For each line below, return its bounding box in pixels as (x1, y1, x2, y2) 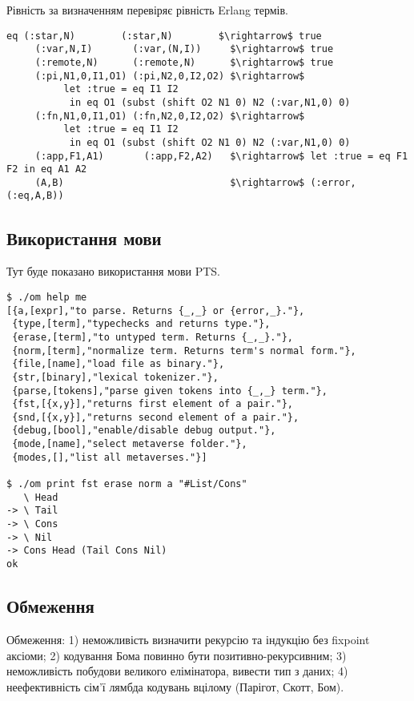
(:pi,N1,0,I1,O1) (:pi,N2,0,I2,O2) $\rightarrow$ (34, 70, 305, 82)
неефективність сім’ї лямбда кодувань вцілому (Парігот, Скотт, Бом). (6, 678, 344, 695)
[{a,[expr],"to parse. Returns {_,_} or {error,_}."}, (6, 304, 305, 316)
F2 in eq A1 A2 (6, 163, 87, 175)
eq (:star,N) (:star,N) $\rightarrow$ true (6, 30, 322, 42)
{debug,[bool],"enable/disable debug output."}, (12, 425, 276, 437)
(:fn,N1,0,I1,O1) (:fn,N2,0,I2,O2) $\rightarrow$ (34, 110, 305, 122)
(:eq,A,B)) (6, 190, 64, 202)
